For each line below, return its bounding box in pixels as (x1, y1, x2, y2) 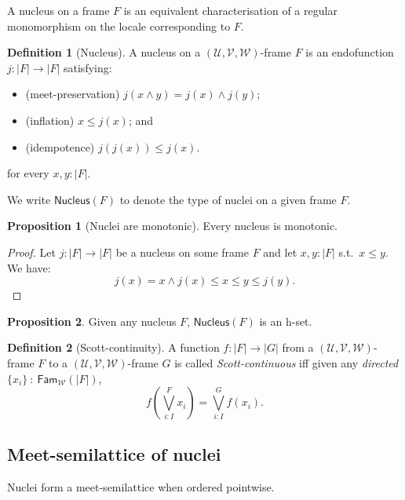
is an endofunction (305, 44, 394, 60)
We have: (7, 259, 51, 276)
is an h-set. (259, 312, 312, 329)
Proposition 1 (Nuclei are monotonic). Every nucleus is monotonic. (7, 217, 338, 234)
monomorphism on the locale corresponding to (7, 17, 231, 34)
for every (7, 165, 49, 181)
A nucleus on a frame (7, 2, 110, 18)
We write (7, 191, 51, 207)
